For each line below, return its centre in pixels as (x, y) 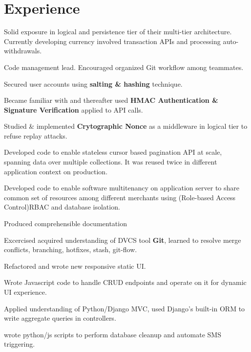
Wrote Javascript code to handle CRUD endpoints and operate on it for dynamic (125, 282)
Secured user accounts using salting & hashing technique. (93, 83)
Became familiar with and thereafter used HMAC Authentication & (111, 100)
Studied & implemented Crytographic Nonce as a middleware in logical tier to (126, 126)
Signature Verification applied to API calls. (73, 109)
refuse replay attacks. (36, 135)
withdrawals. (23, 51)
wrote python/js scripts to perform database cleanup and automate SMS (113, 334)
